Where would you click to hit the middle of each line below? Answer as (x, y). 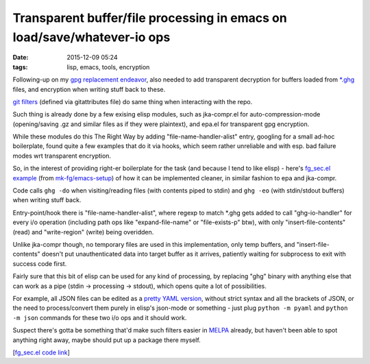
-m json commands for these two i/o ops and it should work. (100, 317)
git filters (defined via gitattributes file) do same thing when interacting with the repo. (133, 101)
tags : (20, 67)
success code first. (40, 263)
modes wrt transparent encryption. (62, 156)
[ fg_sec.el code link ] (41, 352)
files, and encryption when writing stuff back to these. (89, 89)
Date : (21, 58)
